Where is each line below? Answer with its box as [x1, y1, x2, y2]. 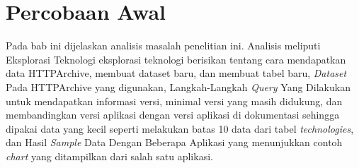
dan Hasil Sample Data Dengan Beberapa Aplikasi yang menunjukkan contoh [6, 135, 343, 150]
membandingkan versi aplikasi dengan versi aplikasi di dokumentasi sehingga [6, 107, 340, 122]
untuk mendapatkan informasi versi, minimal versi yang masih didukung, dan [6, 93, 343, 108]
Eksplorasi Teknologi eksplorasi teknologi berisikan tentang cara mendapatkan [6, 52, 346, 66]
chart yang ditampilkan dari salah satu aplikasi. [6, 148, 213, 163]
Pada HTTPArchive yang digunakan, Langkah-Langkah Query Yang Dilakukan [6, 79, 351, 94]
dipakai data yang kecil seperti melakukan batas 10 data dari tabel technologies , [6, 121, 354, 136]
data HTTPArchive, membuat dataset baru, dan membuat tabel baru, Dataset [6, 66, 347, 80]
